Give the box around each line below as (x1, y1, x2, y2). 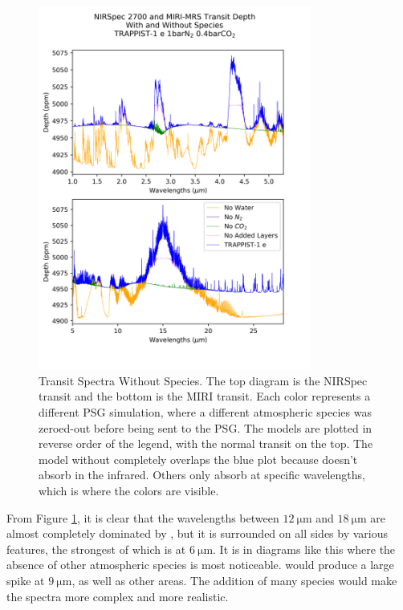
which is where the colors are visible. (39, 482, 219, 498)
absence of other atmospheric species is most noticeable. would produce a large (6, 556, 394, 573)
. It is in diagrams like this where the (213, 540, 396, 557)
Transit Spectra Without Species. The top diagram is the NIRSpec (39, 372, 368, 388)
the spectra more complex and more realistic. (6, 588, 229, 604)
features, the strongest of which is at (6, 540, 186, 557)
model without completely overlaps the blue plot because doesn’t (39, 450, 358, 467)
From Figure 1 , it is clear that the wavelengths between (6, 509, 279, 526)
